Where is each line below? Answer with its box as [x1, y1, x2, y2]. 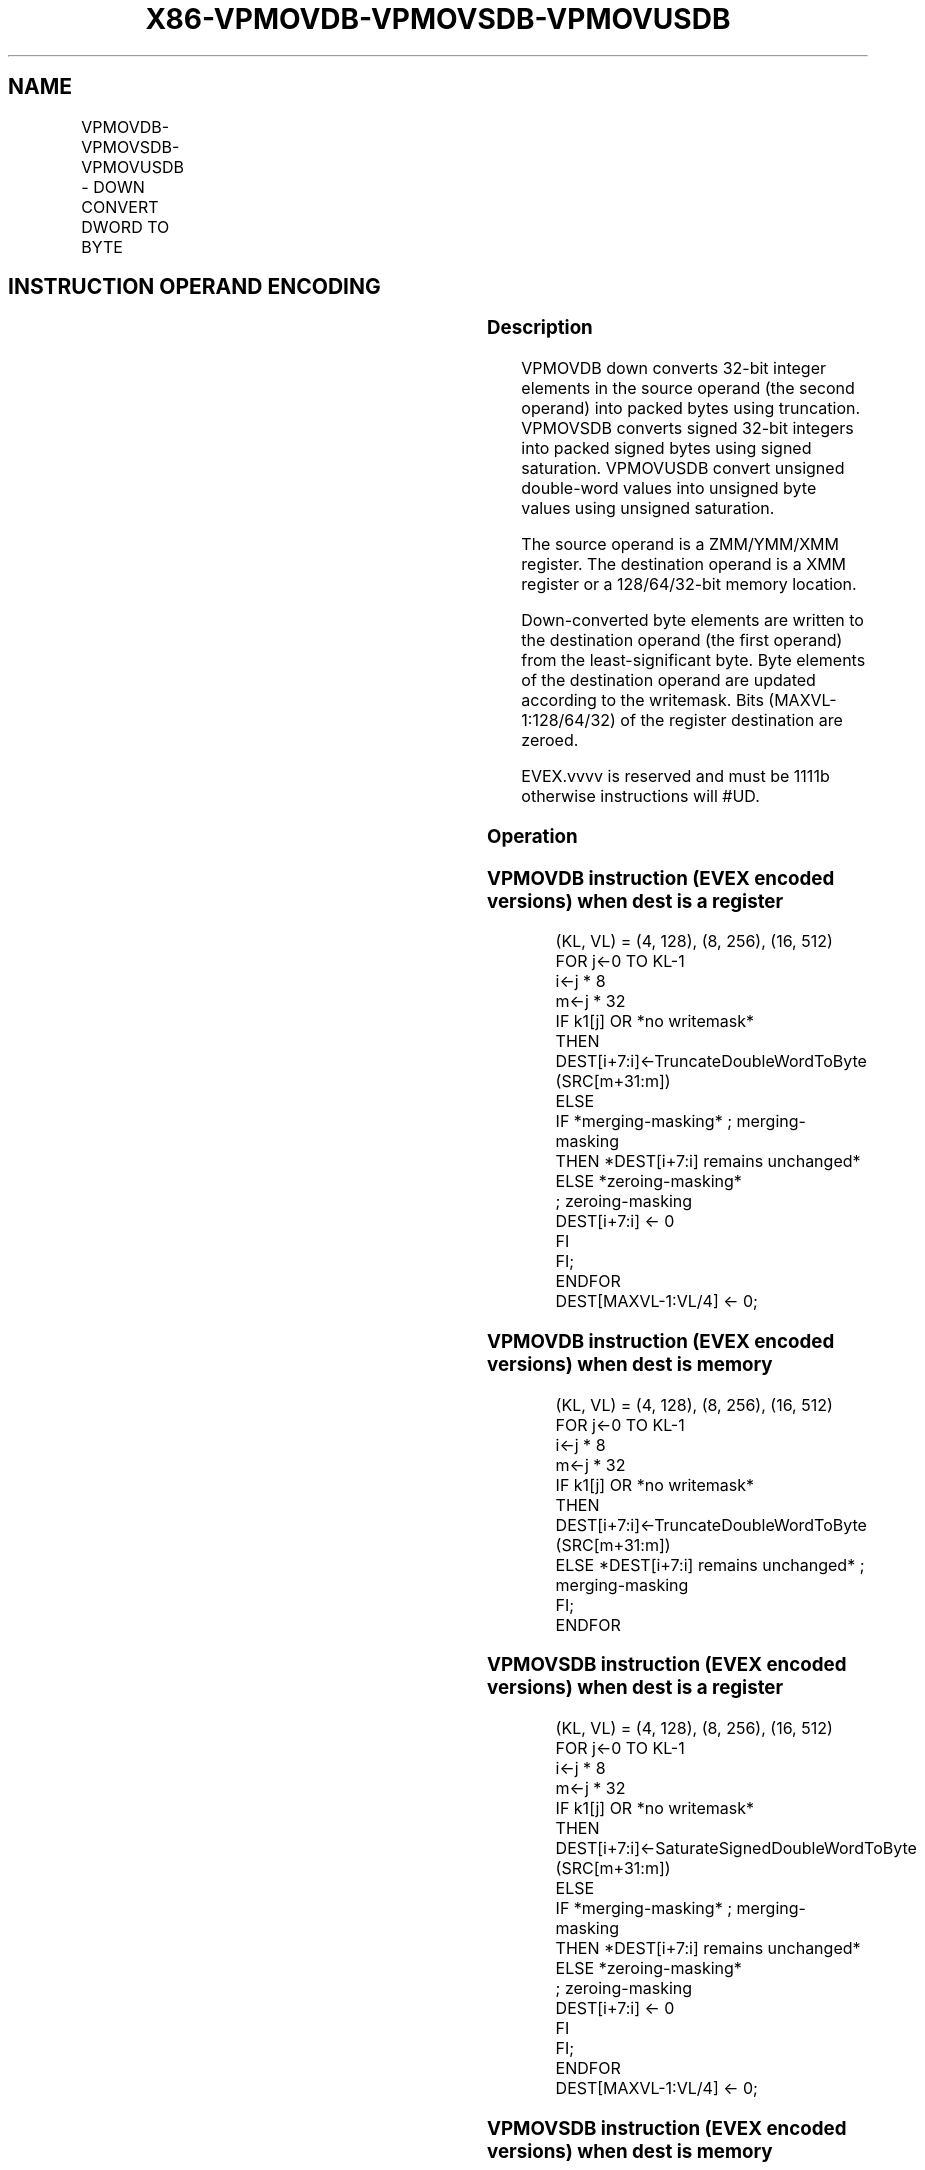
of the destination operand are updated [521, 670, 816, 691]
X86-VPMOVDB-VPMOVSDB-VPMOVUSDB [145, 2, 731, 36]
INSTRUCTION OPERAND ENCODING [8, 274, 381, 300]
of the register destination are [620, 710, 843, 731]
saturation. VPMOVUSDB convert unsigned [521, 458, 845, 479]
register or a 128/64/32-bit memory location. [521, 574, 857, 595]
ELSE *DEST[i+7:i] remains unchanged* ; [555, 1554, 865, 1575]
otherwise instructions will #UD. [521, 786, 760, 807]
